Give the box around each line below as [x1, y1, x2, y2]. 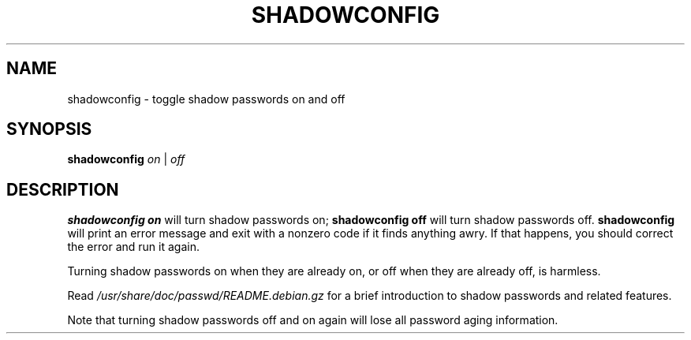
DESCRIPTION [6, 179, 119, 200]
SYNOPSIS [6, 119, 92, 140]
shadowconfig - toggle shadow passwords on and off [67, 92, 345, 106]
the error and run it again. [67, 240, 200, 254]
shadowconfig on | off [67, 152, 185, 166]
